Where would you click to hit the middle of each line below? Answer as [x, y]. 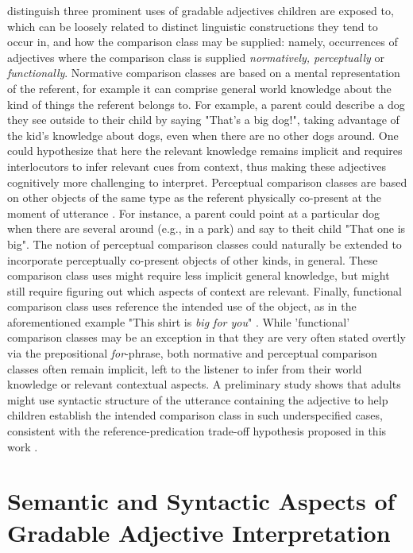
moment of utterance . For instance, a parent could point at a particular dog [194, 213]
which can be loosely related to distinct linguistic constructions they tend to [193, 26]
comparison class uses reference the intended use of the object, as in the [182, 306]
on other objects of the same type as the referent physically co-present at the [195, 197]
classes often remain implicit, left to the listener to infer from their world [185, 368]
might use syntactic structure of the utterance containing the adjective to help [198, 399]
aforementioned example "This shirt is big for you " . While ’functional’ [179, 321]
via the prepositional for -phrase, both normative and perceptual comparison [192, 353]
